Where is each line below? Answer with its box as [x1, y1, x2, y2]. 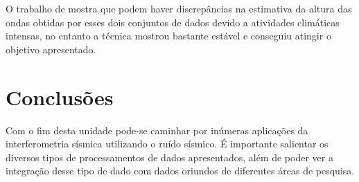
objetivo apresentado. [6, 42, 96, 56]
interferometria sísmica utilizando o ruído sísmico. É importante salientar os [6, 136, 329, 151]
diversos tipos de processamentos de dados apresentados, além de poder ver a [6, 149, 333, 164]
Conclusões [6, 82, 114, 111]
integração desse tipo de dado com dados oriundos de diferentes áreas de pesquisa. [6, 163, 355, 178]
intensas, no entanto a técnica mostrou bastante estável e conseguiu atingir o [6, 28, 331, 43]
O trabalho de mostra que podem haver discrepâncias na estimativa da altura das [6, 1, 352, 15]
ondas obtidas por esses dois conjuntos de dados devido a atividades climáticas [6, 15, 340, 29]
